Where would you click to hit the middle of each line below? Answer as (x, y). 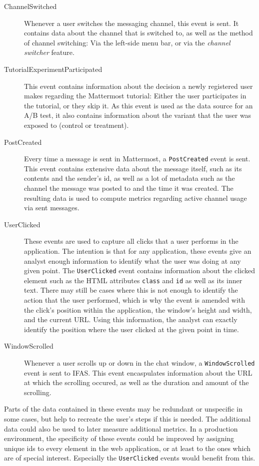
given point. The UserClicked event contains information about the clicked (139, 270)
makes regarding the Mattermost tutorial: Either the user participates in (135, 96)
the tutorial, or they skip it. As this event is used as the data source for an (138, 105)
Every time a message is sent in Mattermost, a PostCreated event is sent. (137, 159)
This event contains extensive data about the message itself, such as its (133, 168)
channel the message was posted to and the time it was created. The (129, 188)
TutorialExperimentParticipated (53, 69)
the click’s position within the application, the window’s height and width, (138, 309)
